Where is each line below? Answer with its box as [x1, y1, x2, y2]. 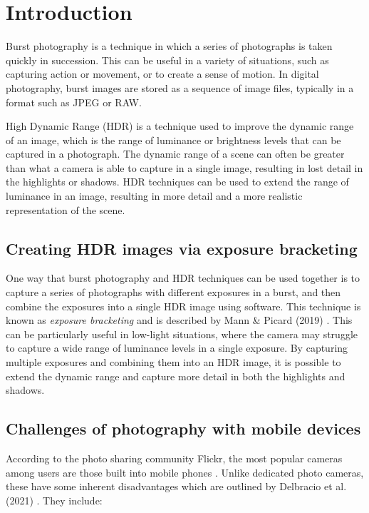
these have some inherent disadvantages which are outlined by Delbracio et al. [6, 479, 347, 494]
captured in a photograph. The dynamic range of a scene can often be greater [6, 146, 345, 161]
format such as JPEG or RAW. [6, 94, 142, 109]
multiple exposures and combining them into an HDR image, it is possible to [6, 355, 341, 370]
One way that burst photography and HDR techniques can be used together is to [6, 270, 360, 285]
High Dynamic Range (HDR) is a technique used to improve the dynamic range [6, 118, 354, 133]
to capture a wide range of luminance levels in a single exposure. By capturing [6, 340, 348, 355]
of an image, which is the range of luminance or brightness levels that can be [6, 132, 341, 147]
